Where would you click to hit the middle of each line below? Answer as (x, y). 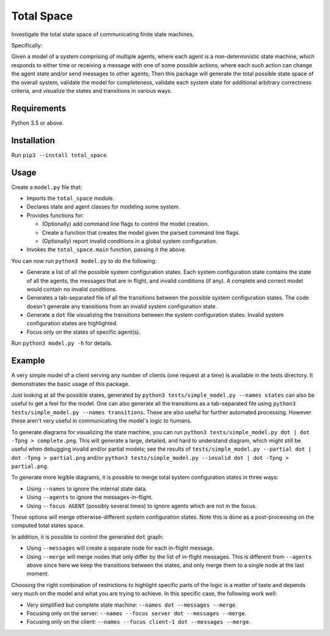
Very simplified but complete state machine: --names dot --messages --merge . (132, 605)
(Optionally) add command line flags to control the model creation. (125, 224)
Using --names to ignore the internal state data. (87, 489)
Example (28, 361)
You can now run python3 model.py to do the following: (84, 261)
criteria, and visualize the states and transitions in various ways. (92, 91)
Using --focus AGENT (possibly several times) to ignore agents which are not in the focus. (142, 506)
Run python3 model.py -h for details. (62, 343)
